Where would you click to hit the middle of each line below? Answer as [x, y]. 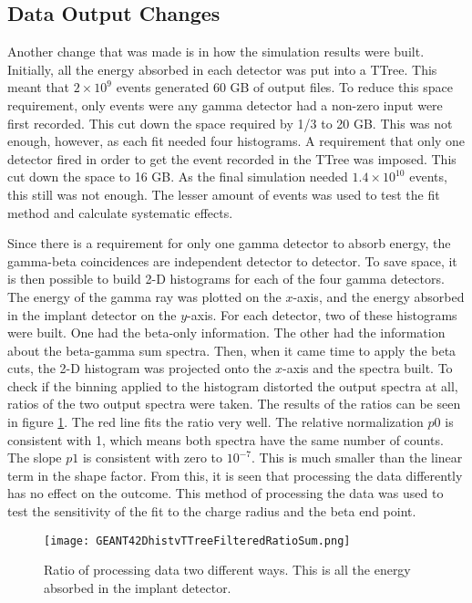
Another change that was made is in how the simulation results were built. [216, 52]
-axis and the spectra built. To [368, 368]
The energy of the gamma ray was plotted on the [144, 296]
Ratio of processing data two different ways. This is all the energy [227, 570]
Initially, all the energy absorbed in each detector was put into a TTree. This [222, 69]
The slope [35, 457]
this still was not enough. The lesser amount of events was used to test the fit [224, 194]
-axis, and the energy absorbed [379, 296]
